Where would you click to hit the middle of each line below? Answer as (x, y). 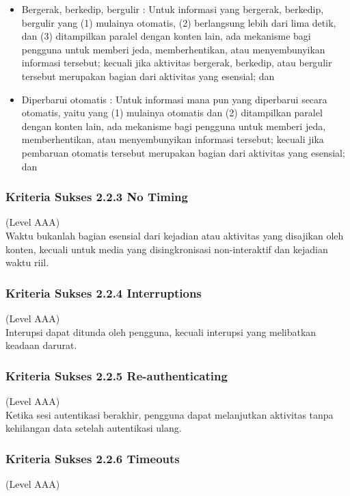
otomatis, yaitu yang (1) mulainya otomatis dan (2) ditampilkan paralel (172, 113)
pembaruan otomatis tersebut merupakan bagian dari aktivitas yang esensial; (183, 152)
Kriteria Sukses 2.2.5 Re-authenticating (117, 375)
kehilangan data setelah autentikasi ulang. (94, 428)
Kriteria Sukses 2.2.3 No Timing (97, 197)
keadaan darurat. (41, 345)
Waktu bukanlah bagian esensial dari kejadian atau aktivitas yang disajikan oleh (175, 235)
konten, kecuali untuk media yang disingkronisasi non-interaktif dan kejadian (167, 249)
